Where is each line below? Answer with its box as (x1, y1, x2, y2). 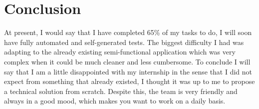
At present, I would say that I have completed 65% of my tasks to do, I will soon (4, 27, 252, 37)
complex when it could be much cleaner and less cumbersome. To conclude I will (4, 56, 251, 66)
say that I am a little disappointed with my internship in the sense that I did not (4, 66, 253, 76)
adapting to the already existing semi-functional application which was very (4, 46, 236, 57)
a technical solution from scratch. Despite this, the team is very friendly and (4, 85, 238, 96)
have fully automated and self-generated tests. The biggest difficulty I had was (4, 36, 244, 47)
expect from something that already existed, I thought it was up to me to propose (4, 76, 255, 86)
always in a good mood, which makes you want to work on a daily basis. (4, 95, 226, 106)
